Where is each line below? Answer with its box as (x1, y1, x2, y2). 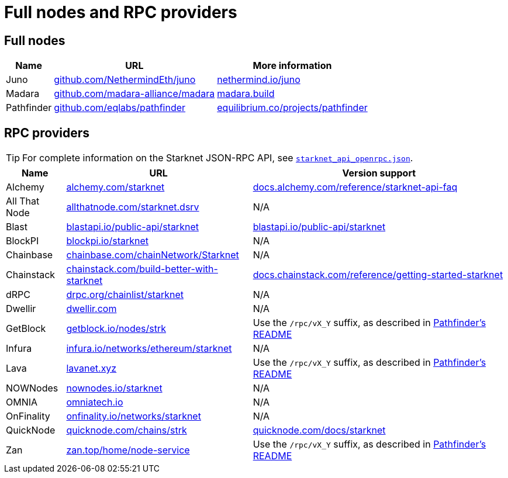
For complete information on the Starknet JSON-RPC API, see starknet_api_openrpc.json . (22, 152, 413, 164)
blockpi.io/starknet (66, 235, 148, 247)
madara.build (217, 88, 275, 100)
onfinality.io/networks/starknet (66, 410, 201, 422)
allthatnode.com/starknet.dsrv (66, 201, 199, 213)
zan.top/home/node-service (66, 444, 190, 456)
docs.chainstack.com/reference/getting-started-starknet (253, 269, 503, 281)
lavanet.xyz (66, 362, 117, 375)
